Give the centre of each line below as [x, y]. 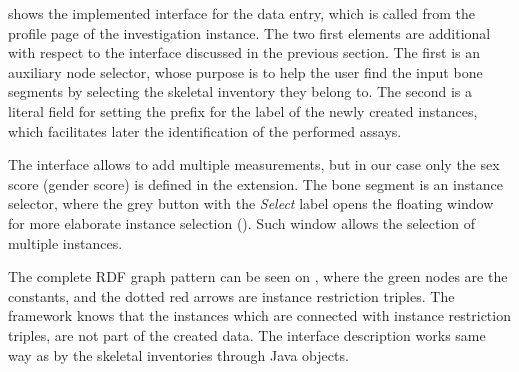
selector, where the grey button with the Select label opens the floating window [251, 203]
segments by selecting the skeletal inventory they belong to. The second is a [240, 91]
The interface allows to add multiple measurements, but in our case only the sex [254, 164]
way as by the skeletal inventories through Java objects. [178, 354]
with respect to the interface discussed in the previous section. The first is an [244, 52]
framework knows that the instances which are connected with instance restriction [259, 315]
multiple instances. [65, 242]
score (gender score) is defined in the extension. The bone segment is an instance [255, 183]
